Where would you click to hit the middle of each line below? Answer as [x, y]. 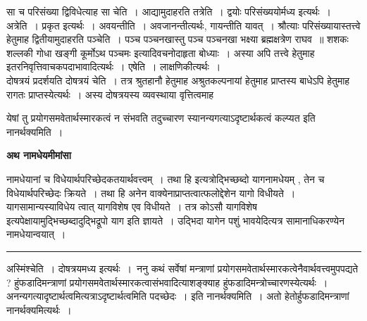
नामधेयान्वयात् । [36, 234]
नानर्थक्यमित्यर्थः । [39, 309]
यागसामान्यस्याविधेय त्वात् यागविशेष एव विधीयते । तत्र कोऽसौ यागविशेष [132, 207]
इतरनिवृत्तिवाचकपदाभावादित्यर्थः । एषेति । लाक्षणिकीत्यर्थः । [114, 67]
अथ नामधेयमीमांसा [39, 155]
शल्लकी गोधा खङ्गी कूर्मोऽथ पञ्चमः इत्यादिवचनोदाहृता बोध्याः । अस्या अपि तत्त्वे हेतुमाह [161, 52]
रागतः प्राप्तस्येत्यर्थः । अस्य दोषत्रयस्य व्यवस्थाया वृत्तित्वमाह [110, 94]
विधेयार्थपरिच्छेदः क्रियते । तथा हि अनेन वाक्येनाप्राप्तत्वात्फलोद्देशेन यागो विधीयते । [151, 193]
